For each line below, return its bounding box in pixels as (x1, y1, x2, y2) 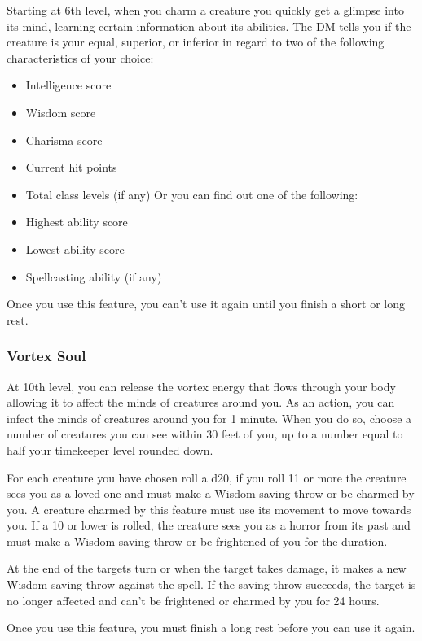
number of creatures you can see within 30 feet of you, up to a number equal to (7, 425, 403, 443)
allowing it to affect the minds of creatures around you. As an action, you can (7, 394, 395, 411)
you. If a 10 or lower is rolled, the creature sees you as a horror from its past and (7, 517, 411, 534)
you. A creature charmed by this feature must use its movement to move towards (7, 500, 411, 517)
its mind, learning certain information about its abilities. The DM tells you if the (7, 17, 411, 34)
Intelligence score (25, 76, 112, 94)
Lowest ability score (25, 240, 125, 257)
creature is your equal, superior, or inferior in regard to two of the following (7, 33, 385, 50)
